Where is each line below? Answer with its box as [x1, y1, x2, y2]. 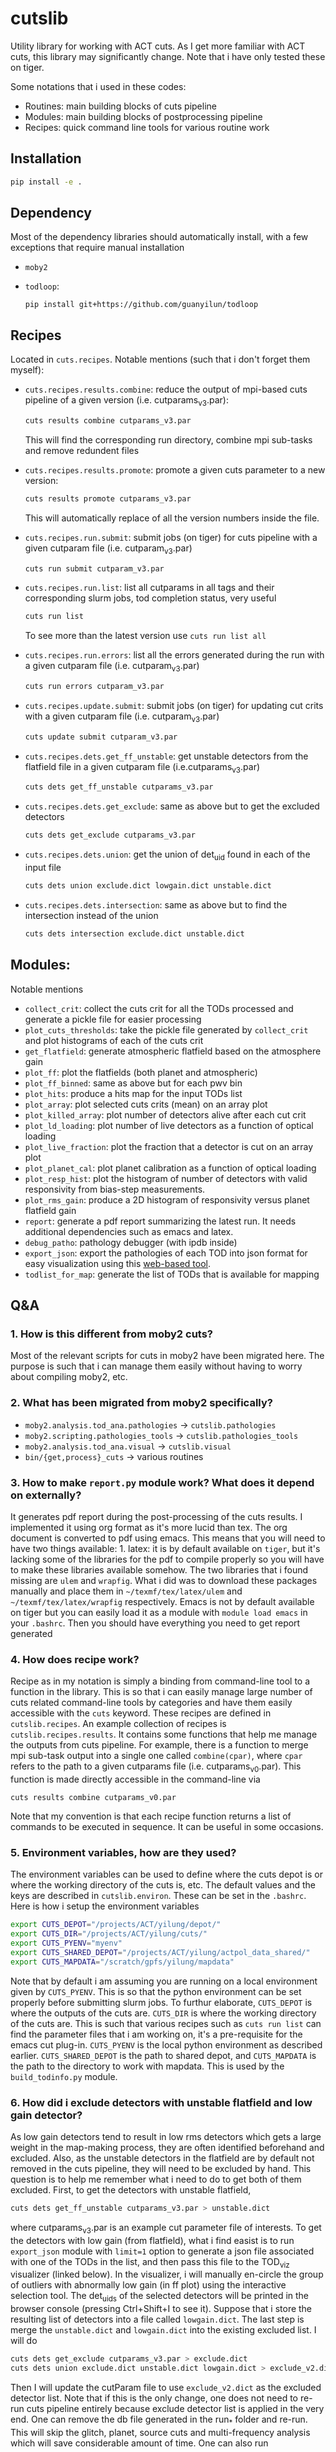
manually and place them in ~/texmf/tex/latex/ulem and [10, 1585, 243, 1597]
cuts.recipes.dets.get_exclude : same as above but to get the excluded [24, 800, 320, 812]
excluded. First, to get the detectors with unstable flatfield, [10, 2183, 252, 2196]
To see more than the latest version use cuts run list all [24, 630, 267, 642]
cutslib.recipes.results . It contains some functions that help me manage [10, 1728, 318, 1741]
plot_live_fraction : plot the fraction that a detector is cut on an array [24, 1140, 314, 1152]
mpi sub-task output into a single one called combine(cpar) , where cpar [10, 1750, 303, 1762]
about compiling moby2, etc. [10, 1371, 128, 1383]
